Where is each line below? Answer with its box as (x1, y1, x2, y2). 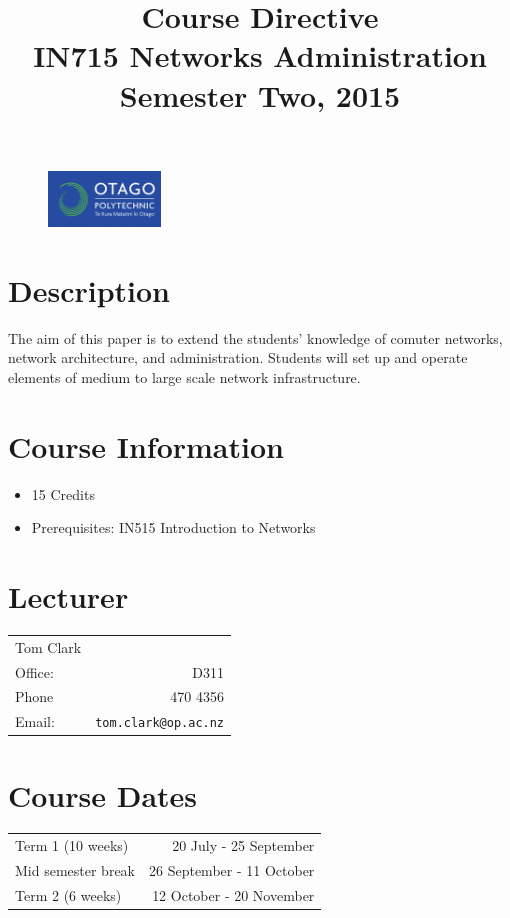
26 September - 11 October (149, 860, 315, 881)
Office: (15, 661, 54, 682)
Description (8, 269, 171, 310)
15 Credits (31, 483, 95, 504)
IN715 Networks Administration (33, 35, 487, 76)
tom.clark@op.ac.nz (95, 716, 225, 731)
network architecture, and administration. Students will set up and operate (8, 347, 468, 368)
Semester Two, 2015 (119, 74, 401, 115)
